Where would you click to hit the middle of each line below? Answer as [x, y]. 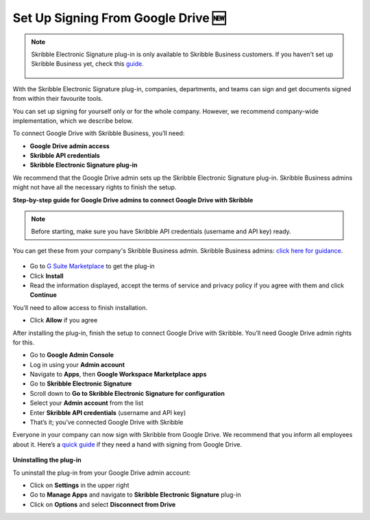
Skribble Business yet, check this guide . [87, 64]
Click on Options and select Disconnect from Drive [103, 504]
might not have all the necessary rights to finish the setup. [95, 187]
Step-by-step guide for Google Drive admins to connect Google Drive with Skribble [133, 200]
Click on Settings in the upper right [79, 485]
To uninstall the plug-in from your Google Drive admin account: [102, 473]
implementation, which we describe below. [73, 121]
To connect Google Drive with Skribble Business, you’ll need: [99, 133]
